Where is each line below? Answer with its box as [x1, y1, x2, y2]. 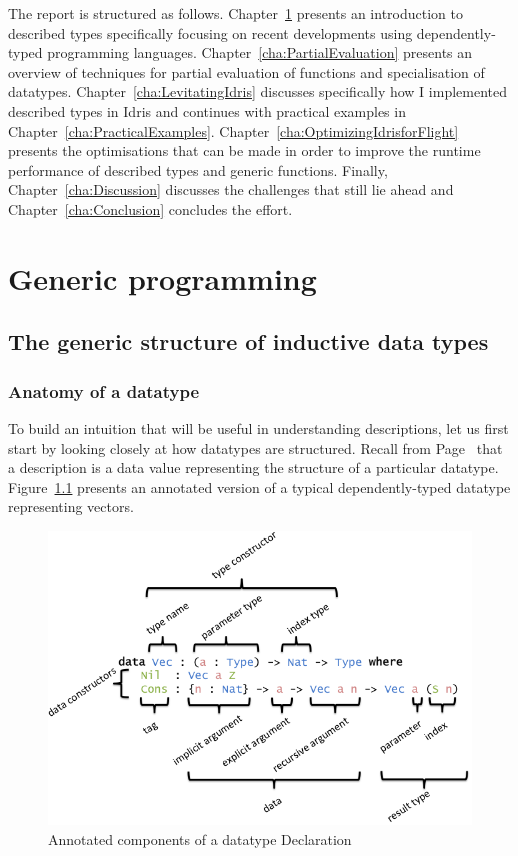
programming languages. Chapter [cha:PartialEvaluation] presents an [47, 42, 473, 63]
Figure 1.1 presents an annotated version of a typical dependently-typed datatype [8, 476, 511, 497]
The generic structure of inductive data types [8, 326, 489, 357]
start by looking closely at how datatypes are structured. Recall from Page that [8, 437, 503, 458]
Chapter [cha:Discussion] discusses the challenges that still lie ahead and [8, 179, 454, 200]
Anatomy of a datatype [8, 378, 200, 403]
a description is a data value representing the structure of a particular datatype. [8, 457, 499, 478]
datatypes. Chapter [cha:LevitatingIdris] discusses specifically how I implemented [8, 81, 507, 102]
